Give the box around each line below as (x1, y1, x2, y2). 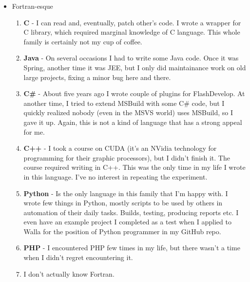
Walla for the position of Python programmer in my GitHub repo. (23, 226, 221, 236)
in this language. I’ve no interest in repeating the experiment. (23, 171, 208, 181)
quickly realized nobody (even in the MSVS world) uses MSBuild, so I (23, 107, 233, 118)
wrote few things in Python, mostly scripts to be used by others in (23, 198, 223, 208)
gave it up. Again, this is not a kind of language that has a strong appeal (23, 117, 242, 127)
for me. (23, 126, 45, 137)
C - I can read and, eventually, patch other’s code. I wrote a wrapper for (23, 17, 241, 27)
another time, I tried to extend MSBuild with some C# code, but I (23, 98, 225, 108)
